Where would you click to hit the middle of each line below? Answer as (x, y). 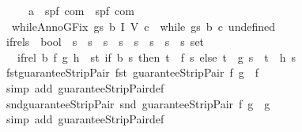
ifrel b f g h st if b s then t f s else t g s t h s (157, 57)
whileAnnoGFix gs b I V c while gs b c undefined (143, 26)
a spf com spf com (81, 10)
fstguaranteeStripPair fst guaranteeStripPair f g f (132, 72)
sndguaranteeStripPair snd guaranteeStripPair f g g (138, 103)
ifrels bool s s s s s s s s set (105, 41)
